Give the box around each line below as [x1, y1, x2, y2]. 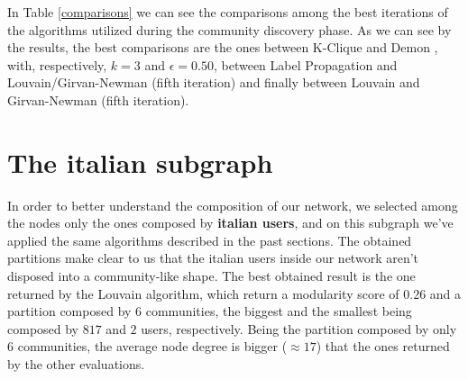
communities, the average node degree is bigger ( [17, 337, 288, 356]
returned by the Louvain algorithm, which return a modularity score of [7, 284, 399, 302]
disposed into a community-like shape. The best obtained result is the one [7, 266, 416, 285]
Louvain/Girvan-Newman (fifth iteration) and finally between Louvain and [7, 73, 420, 92]
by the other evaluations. [7, 355, 145, 374]
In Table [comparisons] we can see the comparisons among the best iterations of [7, 3, 448, 21]
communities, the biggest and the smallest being [145, 302, 412, 320]
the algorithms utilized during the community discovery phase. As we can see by [7, 20, 452, 39]
